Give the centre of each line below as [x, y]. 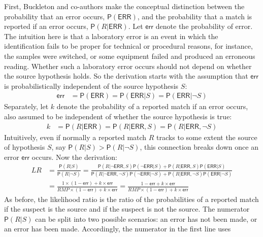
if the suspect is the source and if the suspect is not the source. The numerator [127, 209]
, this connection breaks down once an [199, 147]
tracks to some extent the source [207, 137]
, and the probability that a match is [195, 16]
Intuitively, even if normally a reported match [75, 137]
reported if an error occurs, [46, 26]
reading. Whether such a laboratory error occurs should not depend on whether [128, 66]
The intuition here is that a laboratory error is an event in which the [111, 36]
